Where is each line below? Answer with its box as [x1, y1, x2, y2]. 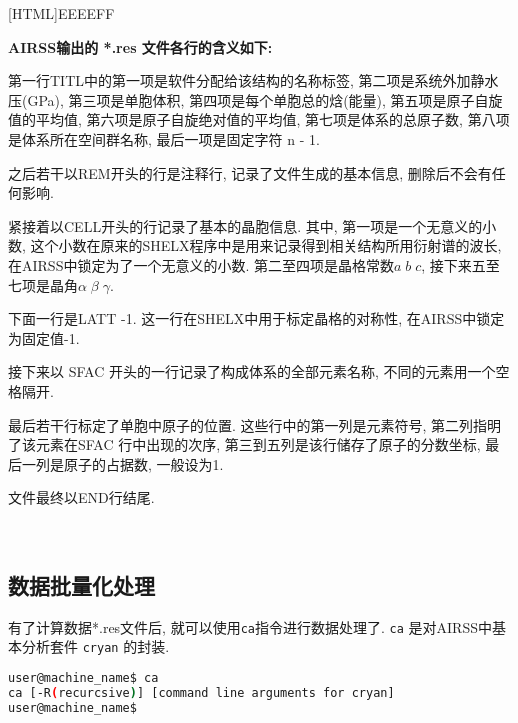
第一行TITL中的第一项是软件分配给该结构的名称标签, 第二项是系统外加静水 [8, 70, 499, 91]
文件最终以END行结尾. [8, 487, 155, 508]
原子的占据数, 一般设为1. [63, 453, 224, 474]
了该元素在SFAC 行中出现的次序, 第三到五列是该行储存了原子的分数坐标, [8, 434, 481, 455]
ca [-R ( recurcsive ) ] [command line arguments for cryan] [8, 685, 395, 700]
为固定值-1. [8, 327, 80, 348]
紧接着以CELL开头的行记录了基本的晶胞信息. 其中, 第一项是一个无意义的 [8, 215, 483, 236]
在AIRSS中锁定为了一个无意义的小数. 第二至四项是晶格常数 [8, 254, 394, 275]
